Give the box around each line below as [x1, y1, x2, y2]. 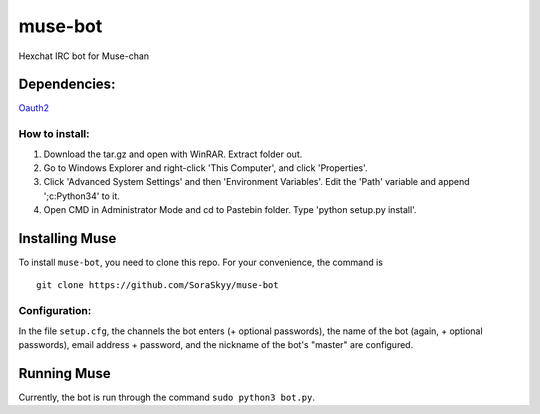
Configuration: [18, 304, 92, 318]
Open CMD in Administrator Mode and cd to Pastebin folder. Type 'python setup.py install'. [43, 204, 417, 216]
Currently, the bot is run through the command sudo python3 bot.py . [18, 391, 315, 403]
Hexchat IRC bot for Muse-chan [18, 50, 150, 62]
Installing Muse [18, 230, 117, 247]
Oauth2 [18, 102, 50, 114]
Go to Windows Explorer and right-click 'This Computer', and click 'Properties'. [43, 161, 369, 174]
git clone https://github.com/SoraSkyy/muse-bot [36, 280, 279, 291]
